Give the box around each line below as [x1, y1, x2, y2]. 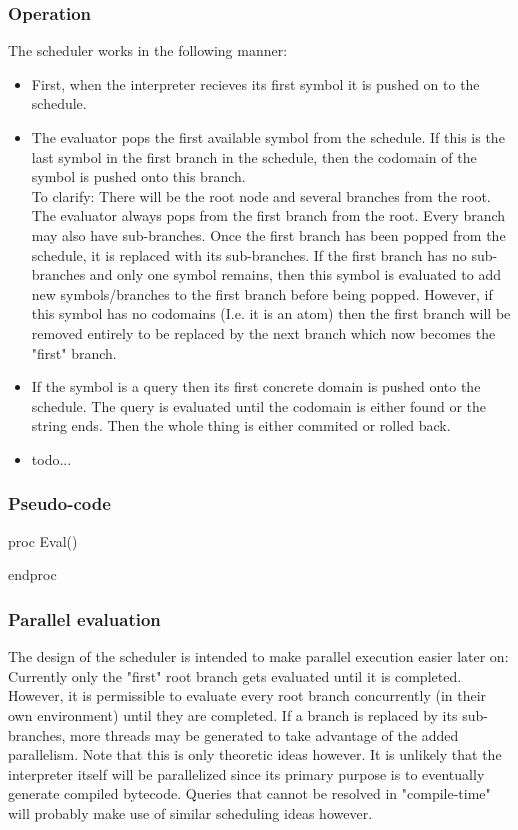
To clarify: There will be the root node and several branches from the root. [31, 185, 491, 206]
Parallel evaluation [8, 606, 161, 631]
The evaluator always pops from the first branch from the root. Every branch [31, 205, 506, 226]
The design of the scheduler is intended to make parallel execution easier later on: [8, 646, 509, 667]
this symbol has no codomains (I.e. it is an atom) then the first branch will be [31, 303, 511, 324]
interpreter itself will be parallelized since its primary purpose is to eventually [8, 763, 485, 784]
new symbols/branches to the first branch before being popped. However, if [31, 283, 493, 304]
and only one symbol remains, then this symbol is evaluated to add [89, 264, 501, 285]
